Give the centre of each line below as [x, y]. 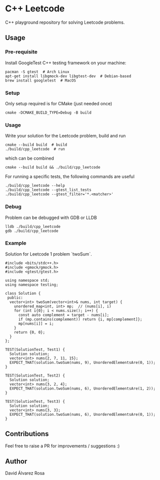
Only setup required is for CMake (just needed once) [59, 103]
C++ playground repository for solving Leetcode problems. [65, 22]
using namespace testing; [32, 285]
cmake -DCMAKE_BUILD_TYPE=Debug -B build [48, 112]
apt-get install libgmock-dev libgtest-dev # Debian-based [68, 76]
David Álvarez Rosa [25, 473]
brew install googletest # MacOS [41, 80]
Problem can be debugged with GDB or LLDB [51, 218]
